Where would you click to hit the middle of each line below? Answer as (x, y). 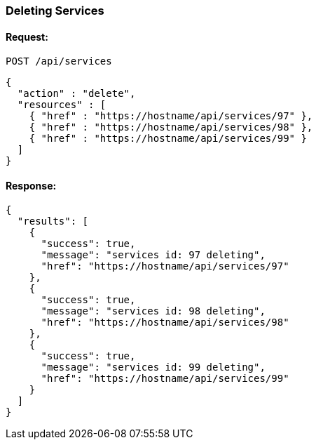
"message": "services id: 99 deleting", (153, 367)
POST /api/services (59, 61)
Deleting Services (55, 11)
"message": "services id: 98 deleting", (153, 311)
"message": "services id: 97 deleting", (153, 255)
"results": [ (53, 221)
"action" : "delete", (76, 94)
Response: (31, 185)
